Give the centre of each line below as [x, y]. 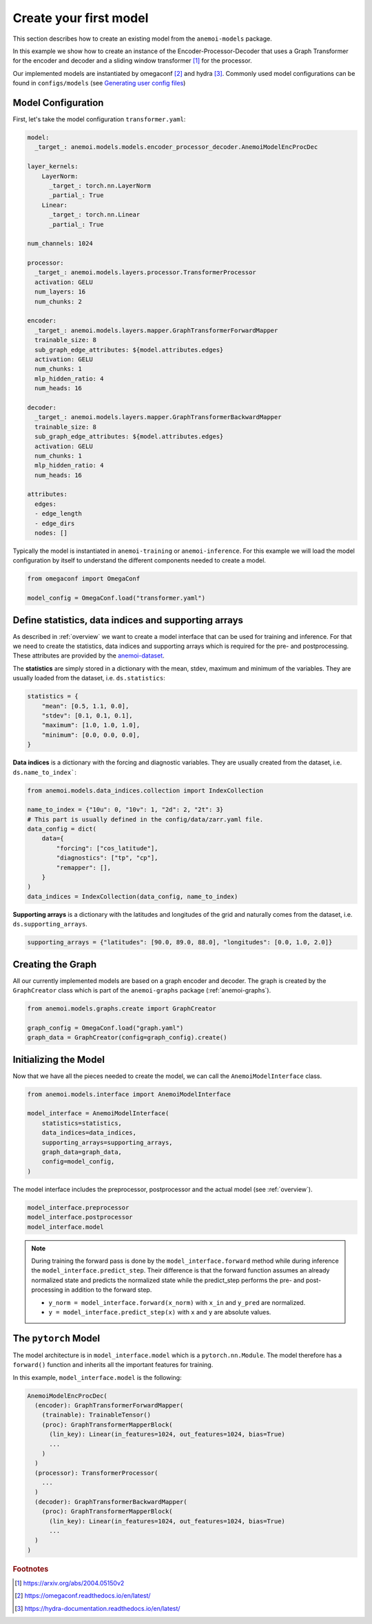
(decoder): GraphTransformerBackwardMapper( [111, 1502]
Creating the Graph [55, 964]
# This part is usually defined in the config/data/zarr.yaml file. [145, 819]
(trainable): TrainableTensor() [96, 1415]
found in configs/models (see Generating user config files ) [99, 83]
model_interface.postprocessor [80, 1217]
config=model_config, [78, 1162]
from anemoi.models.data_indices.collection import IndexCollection [145, 790]
